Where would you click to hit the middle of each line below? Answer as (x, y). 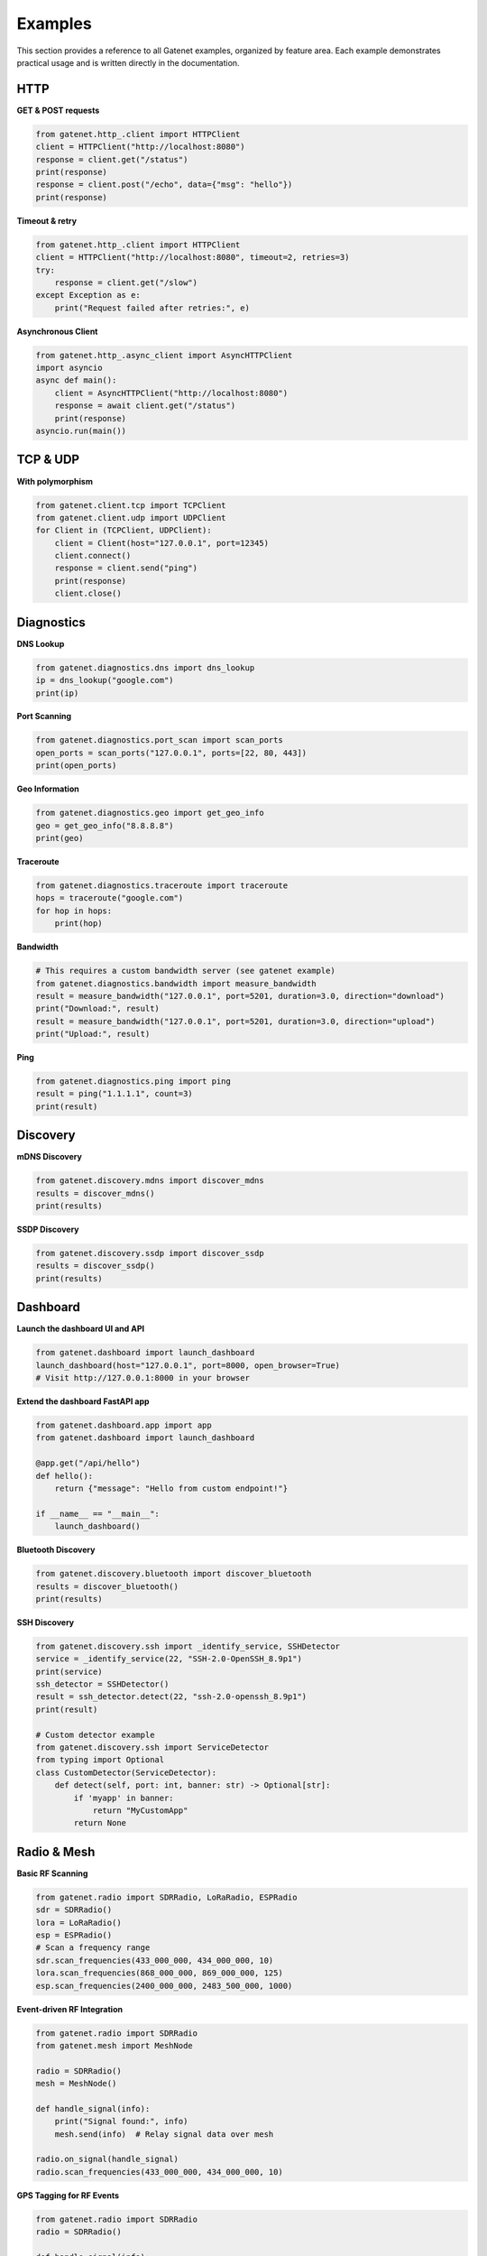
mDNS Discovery (50, 1157)
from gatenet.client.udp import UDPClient (131, 518)
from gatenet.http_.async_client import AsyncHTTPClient (164, 355)
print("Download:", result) (97, 1009)
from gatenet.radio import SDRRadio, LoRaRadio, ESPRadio (166, 1897)
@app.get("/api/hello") (88, 1463)
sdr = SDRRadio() (74, 1910)
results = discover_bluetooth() (107, 1586)
